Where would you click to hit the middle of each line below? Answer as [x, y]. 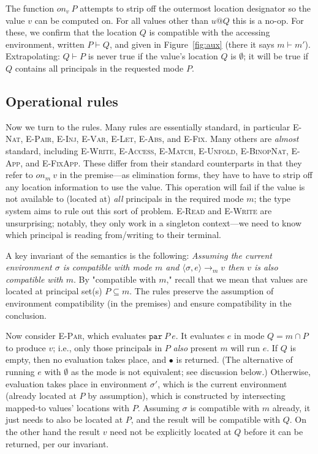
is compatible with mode [107, 267]
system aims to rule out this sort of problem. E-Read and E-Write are [139, 210]
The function [30, 8]
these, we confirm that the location [71, 32]
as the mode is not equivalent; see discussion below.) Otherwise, [191, 372]
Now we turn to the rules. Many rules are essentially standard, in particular [148, 126]
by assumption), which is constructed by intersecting [187, 396]
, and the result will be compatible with [206, 419]
